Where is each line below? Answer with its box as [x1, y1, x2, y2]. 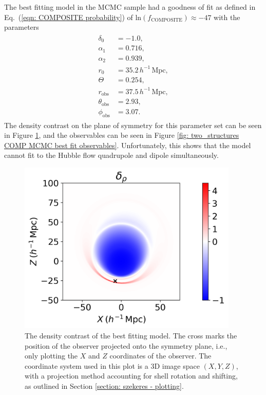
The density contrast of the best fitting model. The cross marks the [25, 330, 237, 340]
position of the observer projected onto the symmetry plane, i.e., [25, 340, 227, 351]
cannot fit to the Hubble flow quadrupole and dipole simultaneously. [4, 150, 219, 160]
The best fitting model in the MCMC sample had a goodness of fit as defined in [4, 2, 256, 12]
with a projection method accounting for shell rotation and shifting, [25, 370, 238, 381]
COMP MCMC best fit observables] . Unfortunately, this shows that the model [4, 139, 251, 150]
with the [214, 11, 240, 22]
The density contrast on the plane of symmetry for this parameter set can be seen [4, 119, 262, 130]
